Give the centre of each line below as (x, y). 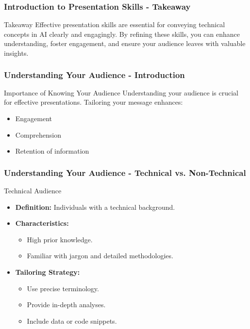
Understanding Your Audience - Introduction (94, 74)
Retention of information (52, 151)
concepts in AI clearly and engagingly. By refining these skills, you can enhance (122, 34)
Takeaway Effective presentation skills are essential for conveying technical (115, 24)
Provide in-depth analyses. (66, 305)
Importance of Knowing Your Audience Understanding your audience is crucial (121, 92)
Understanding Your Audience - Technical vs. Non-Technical (125, 172)
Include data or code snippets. (72, 321)
